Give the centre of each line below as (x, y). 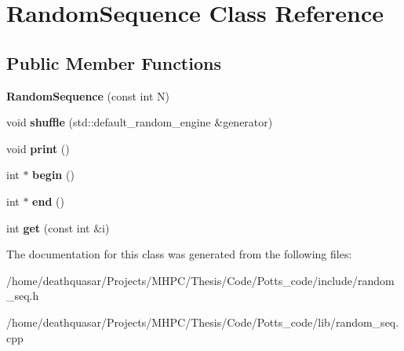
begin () (53, 175)
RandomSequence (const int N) (88, 95)
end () (48, 201)
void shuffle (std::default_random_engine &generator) (140, 122)
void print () (38, 148)
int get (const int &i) (58, 227)
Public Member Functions (114, 62)
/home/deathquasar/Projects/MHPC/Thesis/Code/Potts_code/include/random (200, 280)
